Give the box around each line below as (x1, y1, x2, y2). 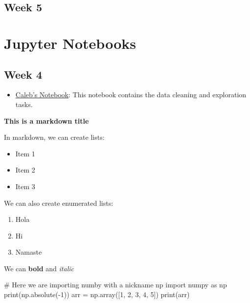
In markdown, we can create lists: (4, 132, 105, 142)
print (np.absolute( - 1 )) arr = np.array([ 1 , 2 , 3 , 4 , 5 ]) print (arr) (4, 289, 190, 300)
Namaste (15, 247, 42, 257)
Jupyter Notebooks (4, 33, 136, 53)
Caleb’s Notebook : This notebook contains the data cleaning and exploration (15, 89, 247, 100)
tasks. (15, 99, 33, 109)
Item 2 (15, 165, 35, 175)
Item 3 (15, 181, 35, 191)
